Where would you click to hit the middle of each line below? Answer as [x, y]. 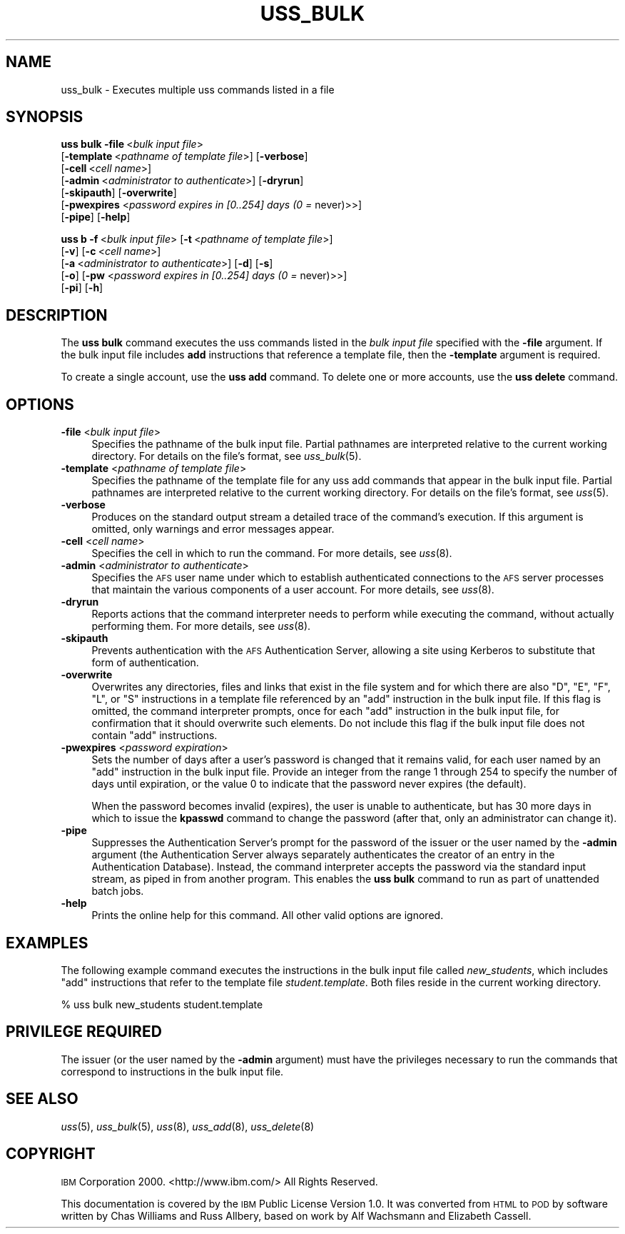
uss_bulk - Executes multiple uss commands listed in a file [198, 89]
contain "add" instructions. [154, 736]
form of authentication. [145, 663]
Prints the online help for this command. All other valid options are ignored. [268, 916]
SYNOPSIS [45, 117]
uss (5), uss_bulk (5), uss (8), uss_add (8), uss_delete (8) [188, 1126]
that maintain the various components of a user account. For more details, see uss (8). [293, 590]
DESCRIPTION [57, 315]
